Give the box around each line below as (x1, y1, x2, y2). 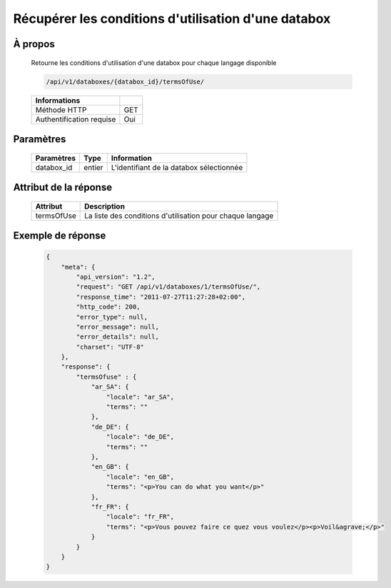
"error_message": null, (76, 322, 160, 331)
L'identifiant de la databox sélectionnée (111, 162, 243, 172)
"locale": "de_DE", (106, 433, 175, 441)
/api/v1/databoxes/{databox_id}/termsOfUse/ (46, 77, 205, 86)
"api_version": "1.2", (76, 272, 156, 281)
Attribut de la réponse (13, 181, 113, 193)
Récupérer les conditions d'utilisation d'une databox (13, 11, 331, 26)
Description (84, 201, 125, 211)
